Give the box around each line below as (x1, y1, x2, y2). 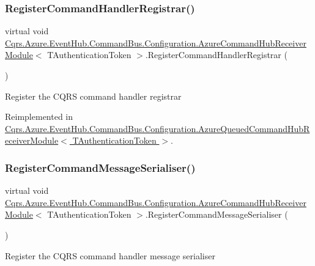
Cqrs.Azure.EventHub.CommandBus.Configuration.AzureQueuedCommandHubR (5, 122, 310, 135)
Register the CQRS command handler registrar (5, 89, 182, 102)
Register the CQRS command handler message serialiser (5, 249, 215, 262)
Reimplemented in (5, 110, 73, 123)
